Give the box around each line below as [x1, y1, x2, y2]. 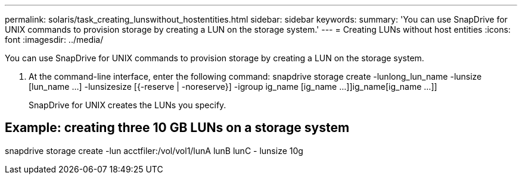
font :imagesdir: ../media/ [5, 34, 104, 45]
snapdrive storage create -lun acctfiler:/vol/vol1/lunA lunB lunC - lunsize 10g [5, 145, 303, 156]
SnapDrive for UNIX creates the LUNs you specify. [29, 100, 226, 110]
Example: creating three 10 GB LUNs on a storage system [5, 120, 350, 136]
